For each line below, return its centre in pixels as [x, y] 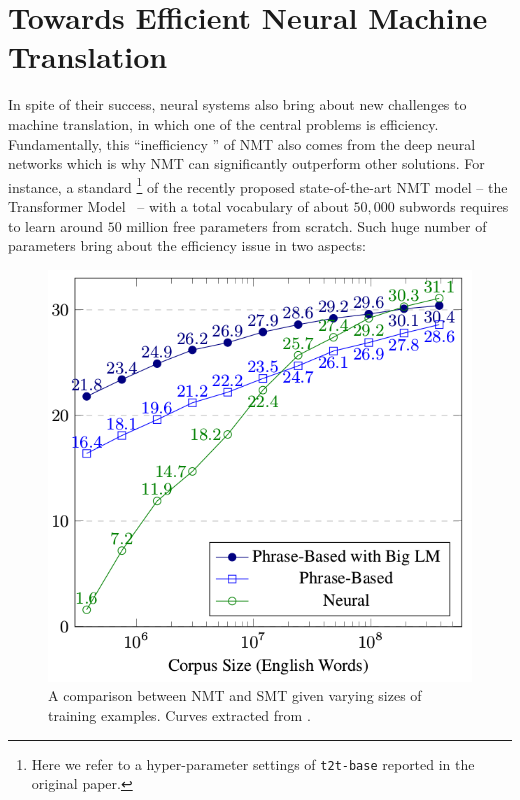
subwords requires [454, 205]
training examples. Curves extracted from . [179, 715]
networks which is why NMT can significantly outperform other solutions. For [246, 163]
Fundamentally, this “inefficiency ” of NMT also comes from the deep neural [242, 143]
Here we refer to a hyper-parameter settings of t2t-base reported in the [253, 763]
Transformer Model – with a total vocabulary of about [178, 205]
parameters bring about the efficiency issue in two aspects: [187, 245]
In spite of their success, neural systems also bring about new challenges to [237, 104]
